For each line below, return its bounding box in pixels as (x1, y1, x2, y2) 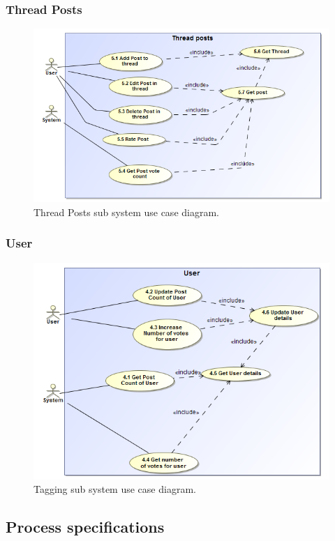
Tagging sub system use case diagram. (33, 482, 196, 496)
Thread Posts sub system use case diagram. (33, 204, 219, 219)
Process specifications (6, 516, 165, 538)
